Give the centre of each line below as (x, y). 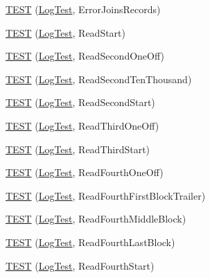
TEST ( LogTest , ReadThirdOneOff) (82, 125)
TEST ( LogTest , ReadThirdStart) (78, 149)
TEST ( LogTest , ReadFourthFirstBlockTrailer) (106, 195)
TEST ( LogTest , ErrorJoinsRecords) (83, 9)
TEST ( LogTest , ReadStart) (65, 32)
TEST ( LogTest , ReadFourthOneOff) (85, 172)
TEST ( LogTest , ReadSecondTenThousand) (99, 79)
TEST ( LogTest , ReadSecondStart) (80, 102)
